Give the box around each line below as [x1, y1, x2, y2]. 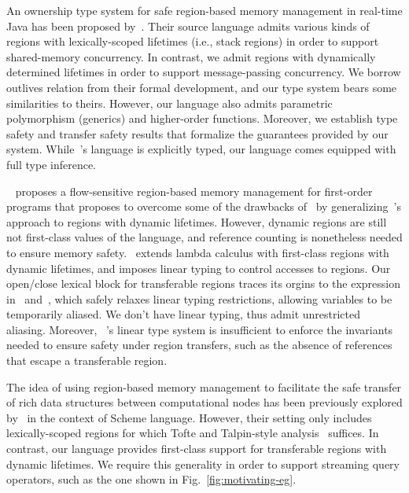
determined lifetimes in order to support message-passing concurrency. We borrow [6, 64, 401, 80]
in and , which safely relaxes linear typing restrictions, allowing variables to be [6, 290, 392, 307]
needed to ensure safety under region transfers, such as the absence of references [6, 337, 392, 353]
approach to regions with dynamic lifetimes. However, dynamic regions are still [6, 213, 387, 230]
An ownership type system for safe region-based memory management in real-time [6, 2, 403, 18]
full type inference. [6, 156, 97, 172]
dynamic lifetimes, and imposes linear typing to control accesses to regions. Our [6, 259, 391, 276]
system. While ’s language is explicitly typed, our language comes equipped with [6, 141, 396, 157]
